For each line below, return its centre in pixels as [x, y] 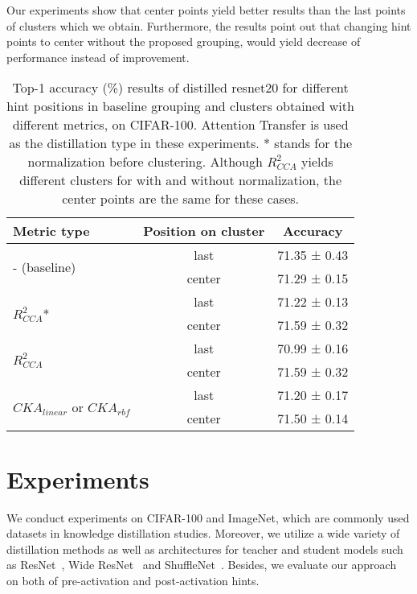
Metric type [51, 231]
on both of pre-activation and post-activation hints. [133, 580]
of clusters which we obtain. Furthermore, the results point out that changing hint [209, 25]
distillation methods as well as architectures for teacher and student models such [205, 549]
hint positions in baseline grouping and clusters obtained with [180, 106]
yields [317, 162]
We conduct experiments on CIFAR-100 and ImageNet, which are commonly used [208, 517]
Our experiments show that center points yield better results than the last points [206, 10]
